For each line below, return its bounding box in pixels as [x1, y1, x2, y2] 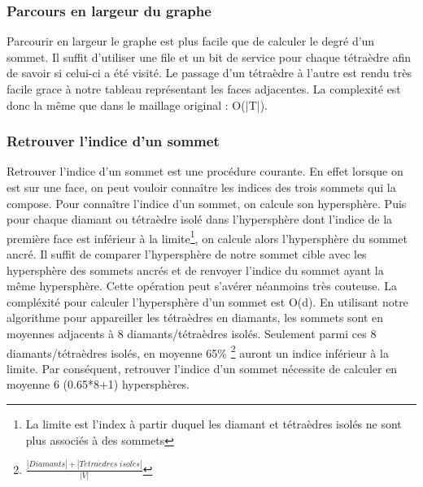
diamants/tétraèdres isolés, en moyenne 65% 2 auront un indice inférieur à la [7, 341, 389, 361]
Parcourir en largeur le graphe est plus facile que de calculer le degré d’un [7, 33, 375, 50]
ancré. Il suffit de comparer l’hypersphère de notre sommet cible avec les [7, 246, 367, 263]
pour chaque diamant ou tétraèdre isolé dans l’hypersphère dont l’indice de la [7, 211, 393, 228]
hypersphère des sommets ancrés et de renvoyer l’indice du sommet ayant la [7, 261, 384, 278]
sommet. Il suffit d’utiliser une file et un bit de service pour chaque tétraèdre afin [7, 48, 412, 65]
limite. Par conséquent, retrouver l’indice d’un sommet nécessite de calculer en [7, 359, 398, 376]
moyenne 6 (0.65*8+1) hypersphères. [7, 376, 190, 393]
